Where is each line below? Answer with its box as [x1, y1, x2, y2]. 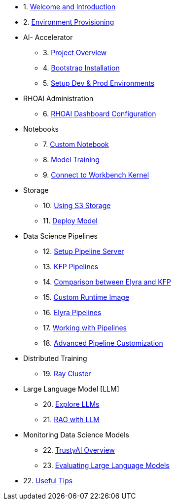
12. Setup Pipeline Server [43, 247, 124, 255]
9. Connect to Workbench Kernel [43, 171, 149, 179]
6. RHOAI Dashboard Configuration [43, 109, 156, 118]
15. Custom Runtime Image [43, 293, 130, 301]
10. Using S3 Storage [43, 201, 111, 210]
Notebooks [23, 125, 59, 133]
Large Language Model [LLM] [23, 385, 119, 393]
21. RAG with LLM [43, 415, 100, 424]
